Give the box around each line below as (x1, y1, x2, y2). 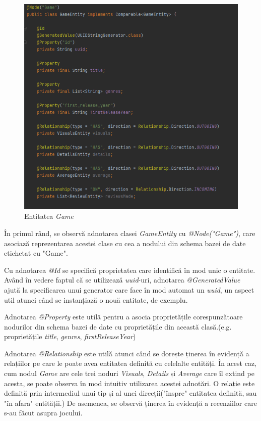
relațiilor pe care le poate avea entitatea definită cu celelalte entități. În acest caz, (4, 358, 257, 368)
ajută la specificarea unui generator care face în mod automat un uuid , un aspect (4, 284, 254, 295)
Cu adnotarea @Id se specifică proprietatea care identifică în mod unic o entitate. (4, 264, 255, 275)
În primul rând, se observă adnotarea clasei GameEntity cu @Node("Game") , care (4, 227, 255, 238)
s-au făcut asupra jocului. (4, 407, 83, 418)
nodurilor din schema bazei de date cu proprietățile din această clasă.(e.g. (4, 321, 232, 332)
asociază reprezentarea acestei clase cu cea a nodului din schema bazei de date (4, 238, 246, 248)
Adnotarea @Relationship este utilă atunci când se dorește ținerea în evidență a (4, 348, 249, 358)
